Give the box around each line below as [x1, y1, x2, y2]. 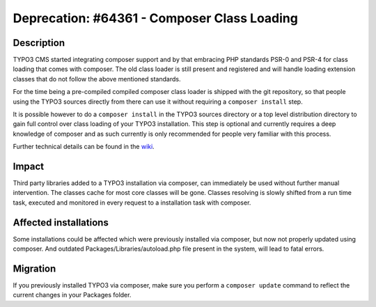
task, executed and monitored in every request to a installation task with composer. [13, 198, 251, 207]
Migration [13, 262, 56, 274]
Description [13, 37, 65, 49]
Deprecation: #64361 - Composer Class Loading [13, 10, 299, 26]
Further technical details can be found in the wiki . [13, 143, 155, 151]
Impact [13, 161, 45, 172]
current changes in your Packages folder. [13, 291, 132, 299]
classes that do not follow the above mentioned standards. [13, 74, 181, 83]
